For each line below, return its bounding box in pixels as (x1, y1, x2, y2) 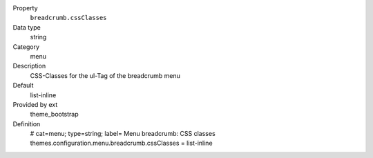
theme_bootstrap (30, 110, 79, 119)
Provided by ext (12, 100, 58, 108)
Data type (12, 23, 41, 31)
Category (12, 42, 40, 51)
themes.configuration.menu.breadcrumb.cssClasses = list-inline (30, 139, 213, 148)
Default (12, 81, 34, 90)
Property (12, 4, 38, 12)
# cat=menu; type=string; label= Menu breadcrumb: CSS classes (30, 130, 216, 138)
